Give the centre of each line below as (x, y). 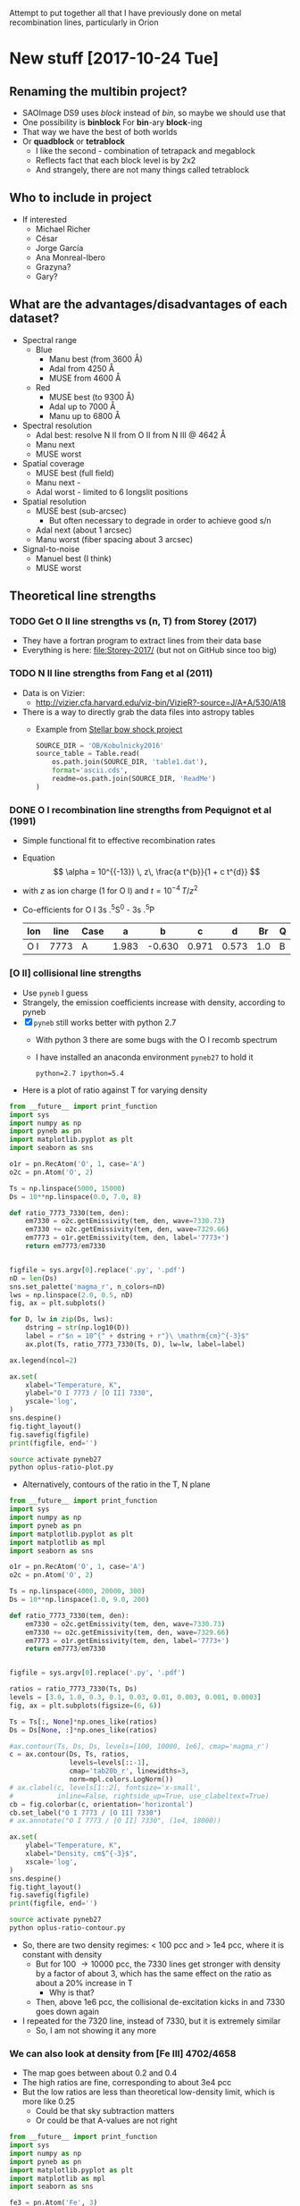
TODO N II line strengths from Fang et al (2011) (111, 674)
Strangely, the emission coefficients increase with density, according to (154, 1002)
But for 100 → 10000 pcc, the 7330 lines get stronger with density (158, 1964)
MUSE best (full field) (75, 473)
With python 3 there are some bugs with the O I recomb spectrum (156, 1039)
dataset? (34, 319)
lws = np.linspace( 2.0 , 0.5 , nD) (71, 1295)
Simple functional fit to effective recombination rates (119, 841)
